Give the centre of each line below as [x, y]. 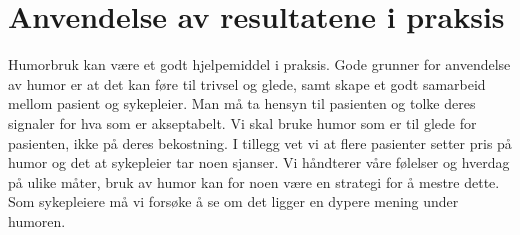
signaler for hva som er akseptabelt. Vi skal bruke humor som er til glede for [242, 122]
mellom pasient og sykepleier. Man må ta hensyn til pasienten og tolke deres [242, 103]
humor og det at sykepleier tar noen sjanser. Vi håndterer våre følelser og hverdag [259, 162]
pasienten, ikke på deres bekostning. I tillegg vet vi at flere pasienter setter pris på [260, 142]
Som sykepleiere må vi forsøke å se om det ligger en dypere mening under [233, 201]
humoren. [37, 220]
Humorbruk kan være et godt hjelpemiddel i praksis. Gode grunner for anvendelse [259, 64]
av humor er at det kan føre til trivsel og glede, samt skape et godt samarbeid [247, 83]
